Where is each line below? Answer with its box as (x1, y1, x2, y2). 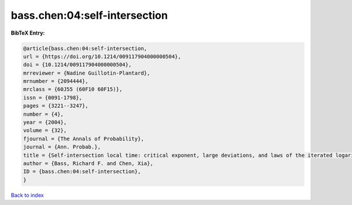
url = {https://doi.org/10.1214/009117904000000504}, (23, 53, 181, 60)
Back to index (11, 191, 44, 199)
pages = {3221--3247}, (23, 103, 89, 109)
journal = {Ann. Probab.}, (23, 144, 101, 150)
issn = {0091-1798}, (23, 94, 82, 101)
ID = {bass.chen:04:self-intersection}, (23, 168, 141, 175)
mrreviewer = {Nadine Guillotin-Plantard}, (23, 69, 151, 76)
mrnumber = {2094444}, (23, 78, 89, 85)
